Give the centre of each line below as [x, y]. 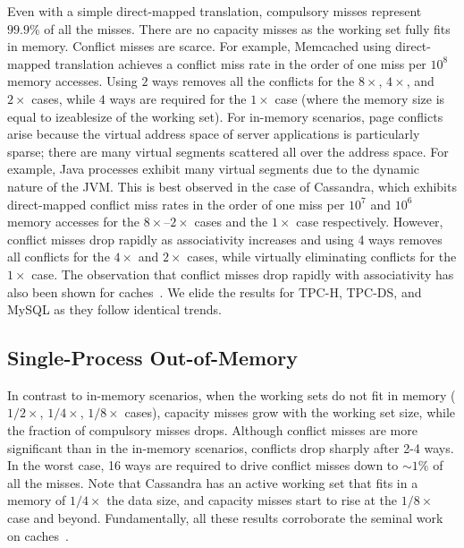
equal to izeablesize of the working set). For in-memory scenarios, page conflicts [225, 116]
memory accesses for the [74, 222]
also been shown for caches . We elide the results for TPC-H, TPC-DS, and [215, 291]
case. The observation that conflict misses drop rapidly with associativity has [243, 274]
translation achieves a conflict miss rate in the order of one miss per [240, 63]
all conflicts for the [59, 257]
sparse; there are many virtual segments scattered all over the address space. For [228, 151]
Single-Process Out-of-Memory [152, 358]
